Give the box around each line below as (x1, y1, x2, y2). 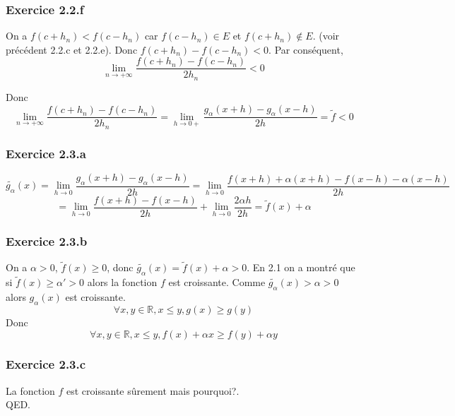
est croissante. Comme (168, 275, 266, 290)
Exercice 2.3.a (6, 144, 86, 162)
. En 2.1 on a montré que (247, 260, 355, 275)
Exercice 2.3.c (6, 355, 86, 373)
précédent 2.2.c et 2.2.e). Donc (6, 42, 138, 57)
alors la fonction (87, 275, 158, 290)
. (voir (312, 28, 340, 43)
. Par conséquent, (268, 42, 343, 57)
